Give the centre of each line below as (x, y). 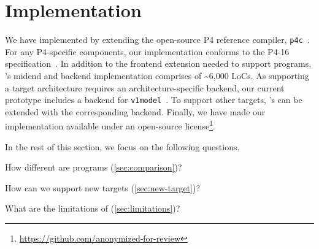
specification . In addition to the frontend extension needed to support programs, (158, 63)
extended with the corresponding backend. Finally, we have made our (135, 111)
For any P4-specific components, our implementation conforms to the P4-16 (147, 51)
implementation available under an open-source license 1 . (110, 125)
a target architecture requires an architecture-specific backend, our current (145, 87)
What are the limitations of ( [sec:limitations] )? (93, 208)
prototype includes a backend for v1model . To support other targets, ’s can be (154, 100)
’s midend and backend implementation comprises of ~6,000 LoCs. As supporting (157, 75)
